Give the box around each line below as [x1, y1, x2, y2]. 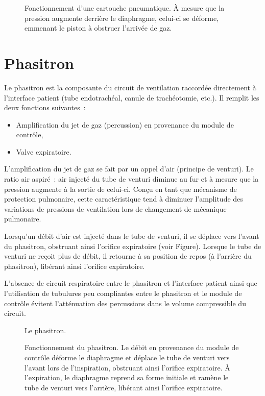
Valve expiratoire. [16, 146, 71, 157]
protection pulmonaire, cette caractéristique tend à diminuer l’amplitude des [4, 193, 243, 204]
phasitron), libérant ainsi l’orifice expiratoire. [4, 260, 145, 271]
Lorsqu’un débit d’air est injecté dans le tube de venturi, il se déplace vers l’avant [4, 231, 259, 241]
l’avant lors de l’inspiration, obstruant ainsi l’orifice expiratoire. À [25, 362, 230, 373]
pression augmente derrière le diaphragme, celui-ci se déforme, [25, 12, 219, 23]
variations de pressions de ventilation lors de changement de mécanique [4, 203, 227, 214]
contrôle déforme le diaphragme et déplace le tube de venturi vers [25, 352, 230, 362]
